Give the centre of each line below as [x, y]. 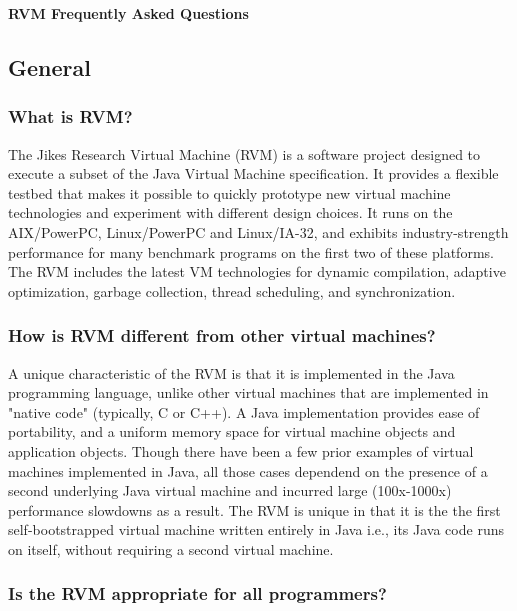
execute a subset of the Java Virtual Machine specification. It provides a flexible [253, 173]
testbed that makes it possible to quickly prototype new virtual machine [229, 192]
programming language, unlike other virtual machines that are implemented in [248, 392]
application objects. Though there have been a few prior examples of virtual [241, 450]
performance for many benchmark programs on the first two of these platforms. [251, 251]
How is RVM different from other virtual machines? [222, 335]
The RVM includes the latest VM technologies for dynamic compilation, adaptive [257, 271]
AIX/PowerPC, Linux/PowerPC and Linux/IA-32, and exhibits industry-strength [258, 231]
